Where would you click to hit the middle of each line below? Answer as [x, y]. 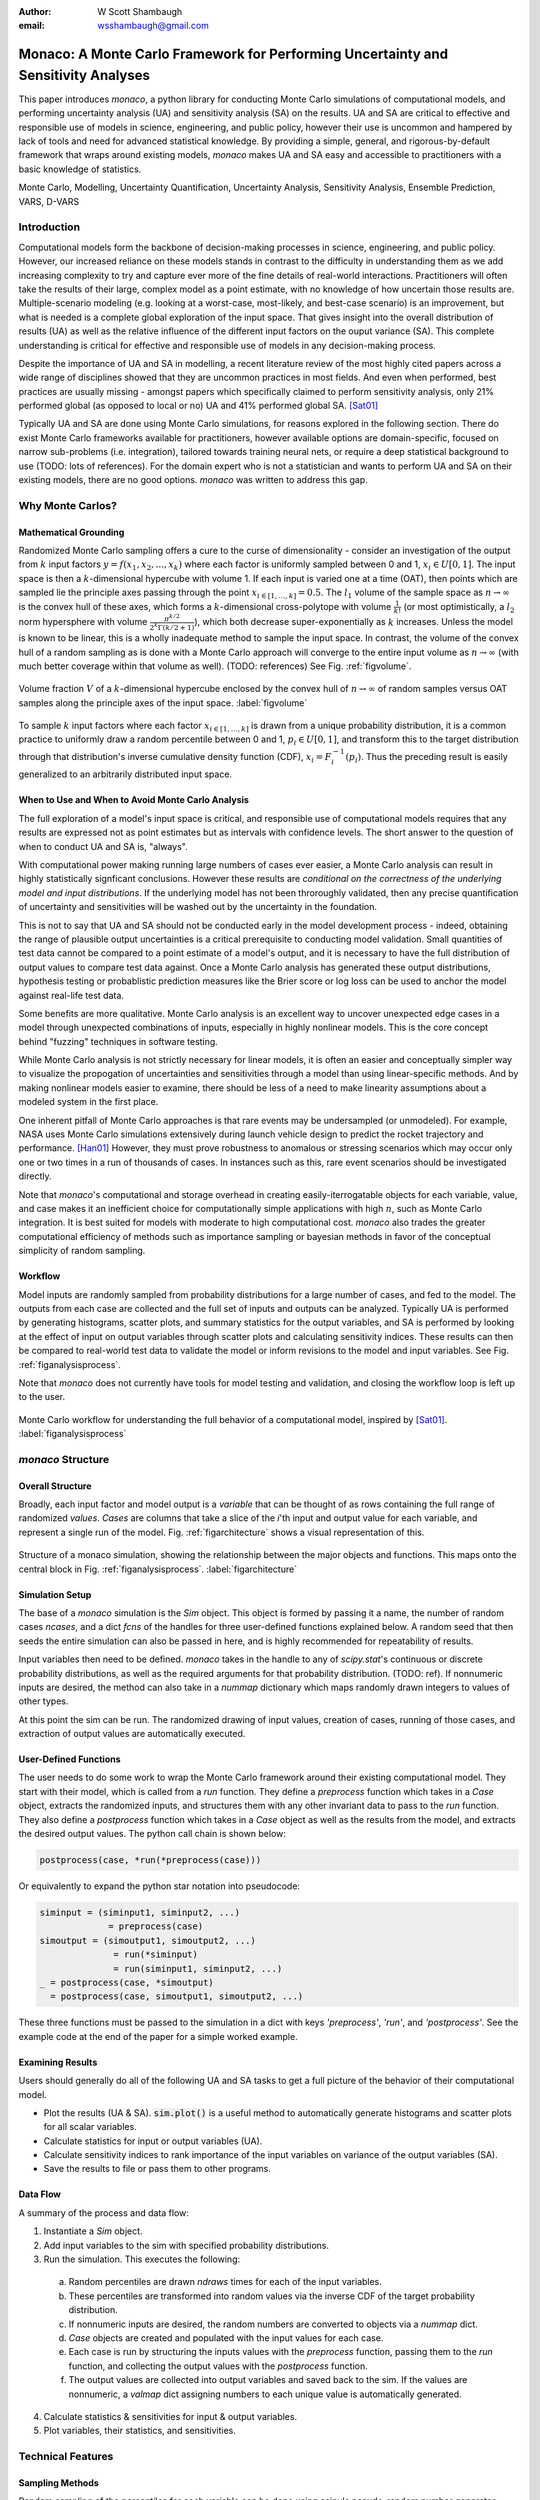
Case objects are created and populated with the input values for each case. [226, 2337]
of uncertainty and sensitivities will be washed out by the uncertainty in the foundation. [198, 907]
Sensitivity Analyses [84, 75]
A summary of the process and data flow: [104, 2212]
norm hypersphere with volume [83, 622]
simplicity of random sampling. [82, 1251]
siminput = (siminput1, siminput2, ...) [139, 1912]
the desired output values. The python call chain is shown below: [152, 1834]
